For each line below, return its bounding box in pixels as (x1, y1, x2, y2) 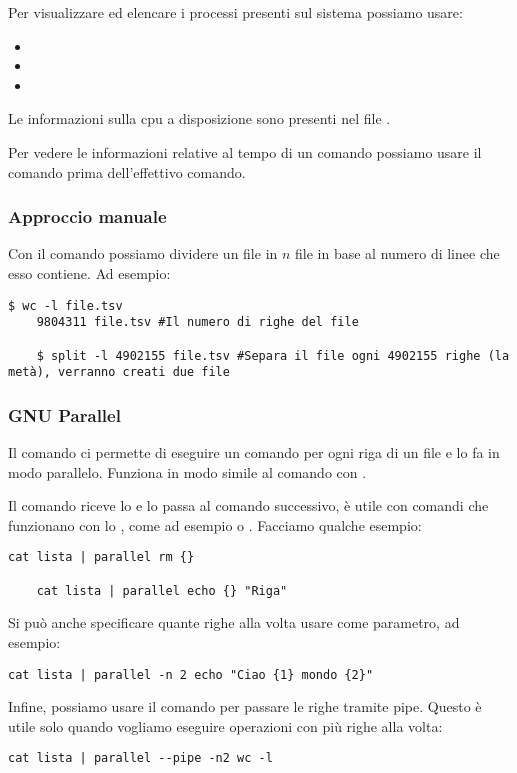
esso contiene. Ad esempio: (8, 262, 171, 283)
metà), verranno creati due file (8, 365, 230, 380)
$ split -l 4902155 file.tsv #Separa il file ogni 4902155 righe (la (36, 348, 510, 363)
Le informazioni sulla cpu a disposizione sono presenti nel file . (8, 108, 391, 129)
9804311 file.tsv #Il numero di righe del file (36, 315, 359, 330)
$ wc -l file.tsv (8, 298, 123, 313)
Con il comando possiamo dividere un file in (8, 243, 278, 264)
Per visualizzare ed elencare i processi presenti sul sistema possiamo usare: (8, 2, 463, 22)
